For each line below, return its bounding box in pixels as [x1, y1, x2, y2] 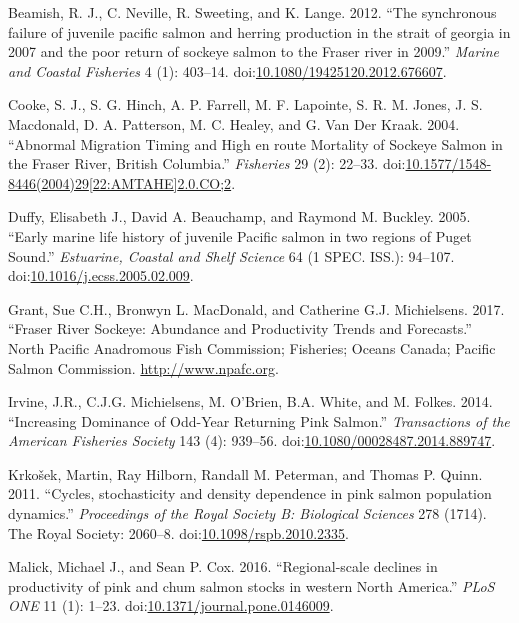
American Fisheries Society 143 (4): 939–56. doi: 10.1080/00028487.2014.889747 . [8, 430, 496, 451]
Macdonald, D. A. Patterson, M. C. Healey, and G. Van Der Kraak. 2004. [8, 113, 460, 134]
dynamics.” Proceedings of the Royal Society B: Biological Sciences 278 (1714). [8, 503, 487, 524]
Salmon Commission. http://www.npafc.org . [8, 357, 279, 378]
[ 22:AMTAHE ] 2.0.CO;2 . [88, 172, 236, 193]
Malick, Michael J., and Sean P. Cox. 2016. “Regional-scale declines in [8, 556, 438, 577]
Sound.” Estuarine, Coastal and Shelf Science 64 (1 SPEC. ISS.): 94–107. [8, 245, 455, 266]
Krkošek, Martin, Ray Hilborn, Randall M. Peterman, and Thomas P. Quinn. [8, 463, 483, 484]
